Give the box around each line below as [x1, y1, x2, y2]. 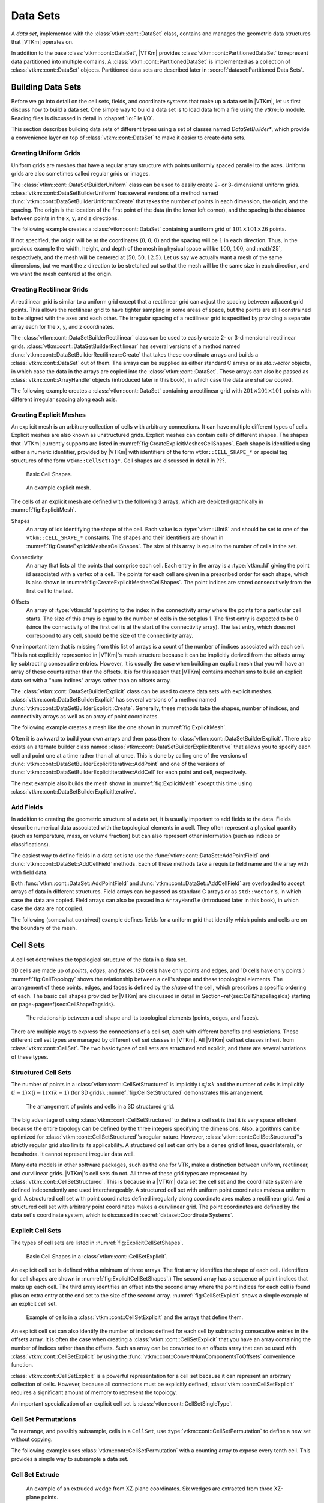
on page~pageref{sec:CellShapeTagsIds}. [11, 1000, 115, 1008]
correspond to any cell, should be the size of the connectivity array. [26, 632, 193, 639]
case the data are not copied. [11, 905, 84, 912]
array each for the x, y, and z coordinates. [11, 323, 115, 330]
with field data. [11, 869, 48, 876]
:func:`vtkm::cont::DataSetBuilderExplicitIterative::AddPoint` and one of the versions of [11, 761, 225, 768]
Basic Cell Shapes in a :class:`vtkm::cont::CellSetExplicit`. [26, 1253, 168, 1260]
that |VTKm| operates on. [11, 38, 74, 45]
